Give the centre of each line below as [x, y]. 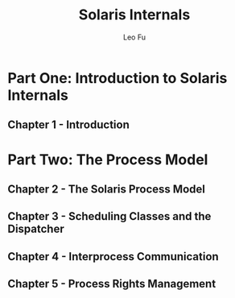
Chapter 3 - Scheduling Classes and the [109, 216]
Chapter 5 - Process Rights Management [112, 284]
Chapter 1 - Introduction [68, 125]
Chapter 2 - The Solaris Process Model [107, 189]
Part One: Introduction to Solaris [117, 78]
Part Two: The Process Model [108, 159]
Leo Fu [134, 37]
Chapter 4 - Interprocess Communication [113, 257]
